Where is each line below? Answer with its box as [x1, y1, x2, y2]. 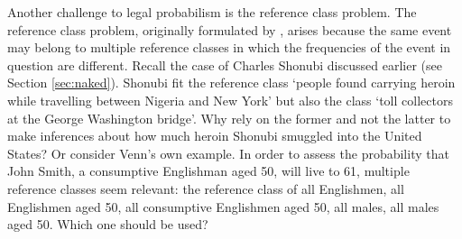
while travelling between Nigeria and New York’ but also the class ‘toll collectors [7, 90, 453, 109]
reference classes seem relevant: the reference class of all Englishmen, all [7, 179, 404, 198]
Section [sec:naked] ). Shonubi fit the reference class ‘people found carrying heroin [7, 73, 456, 92]
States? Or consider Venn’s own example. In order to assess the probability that [7, 143, 449, 162]
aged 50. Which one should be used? [7, 215, 208, 234]
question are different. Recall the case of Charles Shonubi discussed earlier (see [7, 55, 442, 74]
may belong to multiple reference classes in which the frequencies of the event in [7, 38, 451, 57]
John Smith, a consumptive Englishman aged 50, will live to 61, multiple [7, 161, 410, 180]
